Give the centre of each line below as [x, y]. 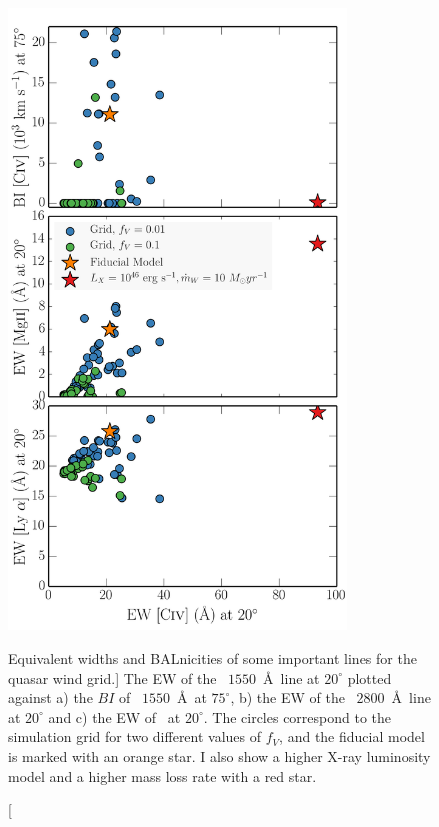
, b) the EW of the [287, 697]
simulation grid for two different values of [135, 736]
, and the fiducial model [352, 736]
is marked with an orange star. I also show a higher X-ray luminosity [219, 756]
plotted [369, 677]
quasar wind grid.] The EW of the [112, 677]
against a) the [50, 697]
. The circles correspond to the [297, 716]
